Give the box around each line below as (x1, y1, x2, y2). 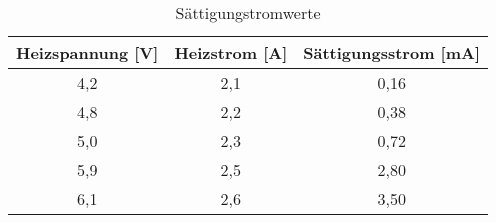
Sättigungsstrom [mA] (303, 41, 481, 64)
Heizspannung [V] (16, 41, 159, 64)
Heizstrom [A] (174, 41, 288, 64)
